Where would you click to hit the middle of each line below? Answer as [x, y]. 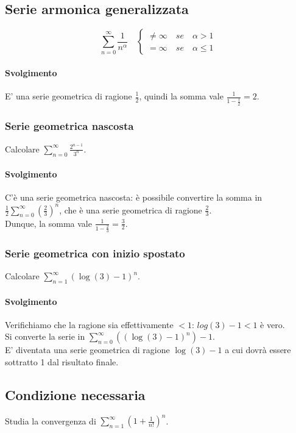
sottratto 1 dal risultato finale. [62, 362]
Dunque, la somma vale [48, 223]
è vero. [273, 324]
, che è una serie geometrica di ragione [131, 209]
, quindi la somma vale [181, 96]
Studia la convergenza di [51, 420]
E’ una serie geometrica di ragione [69, 96]
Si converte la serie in [45, 336]
